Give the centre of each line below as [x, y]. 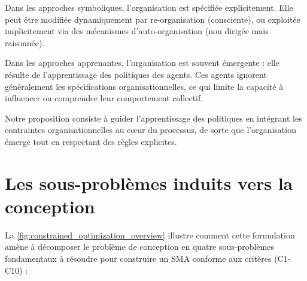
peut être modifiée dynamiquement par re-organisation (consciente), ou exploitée [153, 19]
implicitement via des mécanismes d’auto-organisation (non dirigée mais [137, 31]
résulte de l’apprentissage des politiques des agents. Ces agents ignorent [136, 74]
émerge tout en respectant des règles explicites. [91, 141]
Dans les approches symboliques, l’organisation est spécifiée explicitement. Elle [149, 7]
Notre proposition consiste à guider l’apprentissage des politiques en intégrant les [153, 118]
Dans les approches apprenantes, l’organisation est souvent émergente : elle [142, 63]
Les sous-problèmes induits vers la [149, 182]
